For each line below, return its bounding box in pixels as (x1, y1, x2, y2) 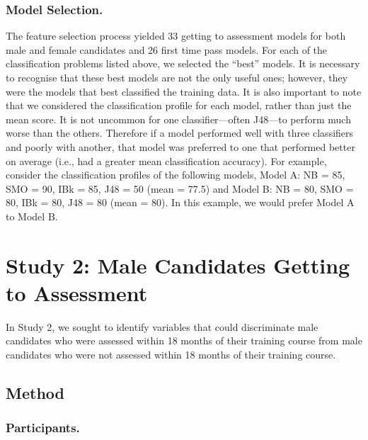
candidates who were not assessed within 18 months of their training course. (6, 347, 336, 362)
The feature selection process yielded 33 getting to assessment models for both (6, 28, 346, 43)
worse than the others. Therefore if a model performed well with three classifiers (6, 125, 354, 140)
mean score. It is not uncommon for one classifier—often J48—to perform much (6, 111, 351, 126)
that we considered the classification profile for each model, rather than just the (6, 98, 352, 113)
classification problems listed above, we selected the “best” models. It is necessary (6, 56, 360, 71)
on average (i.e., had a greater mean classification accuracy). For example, (6, 153, 327, 168)
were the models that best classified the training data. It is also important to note (6, 84, 362, 98)
